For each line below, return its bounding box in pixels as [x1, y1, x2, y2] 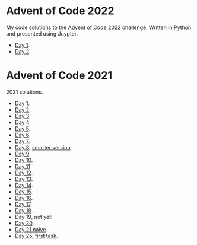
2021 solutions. [6, 88, 43, 96]
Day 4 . [14, 119, 31, 126]
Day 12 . [14, 169, 33, 176]
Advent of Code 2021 [6, 69, 113, 82]
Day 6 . [14, 131, 31, 138]
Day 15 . [14, 188, 33, 195]
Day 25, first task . [14, 232, 58, 239]
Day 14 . [14, 182, 33, 189]
